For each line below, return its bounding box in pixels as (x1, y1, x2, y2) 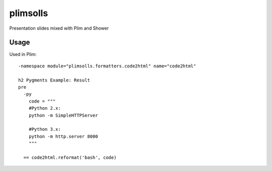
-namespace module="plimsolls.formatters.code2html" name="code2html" (18, 63, 196, 69)
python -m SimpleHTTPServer (28, 112, 98, 118)
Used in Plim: (9, 51, 37, 57)
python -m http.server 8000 (28, 133, 98, 139)
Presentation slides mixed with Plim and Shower (9, 25, 109, 31)
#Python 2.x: (28, 106, 61, 111)
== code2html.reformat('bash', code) (23, 154, 117, 160)
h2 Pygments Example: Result (18, 77, 90, 83)
